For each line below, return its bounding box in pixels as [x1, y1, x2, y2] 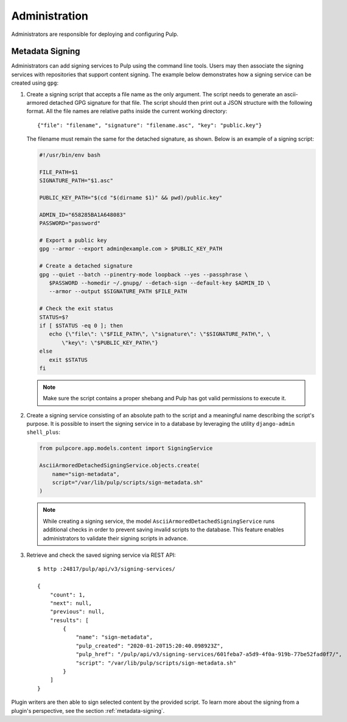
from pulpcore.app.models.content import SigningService [39, 445, 213, 452]
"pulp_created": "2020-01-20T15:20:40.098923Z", [75, 642, 223, 649]
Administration [11, 9, 88, 23]
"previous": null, [49, 608, 105, 615]
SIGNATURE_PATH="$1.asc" [39, 177, 114, 184]
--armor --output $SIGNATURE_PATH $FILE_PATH [49, 288, 188, 295]
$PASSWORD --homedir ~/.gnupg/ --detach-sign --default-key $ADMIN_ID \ [49, 280, 271, 286]
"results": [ [49, 617, 89, 624]
